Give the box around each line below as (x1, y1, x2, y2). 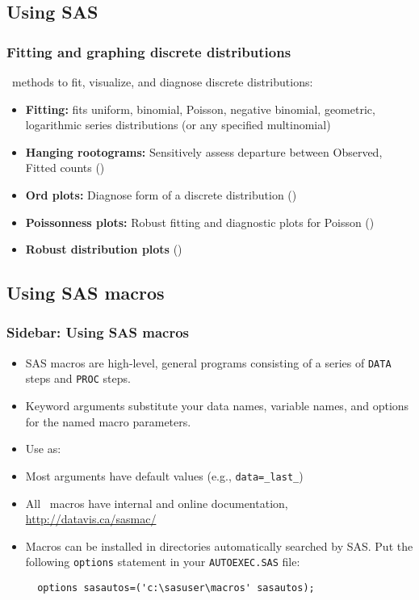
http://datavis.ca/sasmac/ (25, 510, 157, 527)
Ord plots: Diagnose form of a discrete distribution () (25, 186, 297, 203)
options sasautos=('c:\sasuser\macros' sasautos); (37, 581, 315, 594)
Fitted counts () (25, 159, 105, 176)
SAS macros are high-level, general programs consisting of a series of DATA (25, 354, 392, 371)
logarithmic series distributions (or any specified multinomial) (25, 116, 331, 133)
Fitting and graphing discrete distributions (6, 41, 291, 61)
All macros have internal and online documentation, (25, 494, 288, 511)
